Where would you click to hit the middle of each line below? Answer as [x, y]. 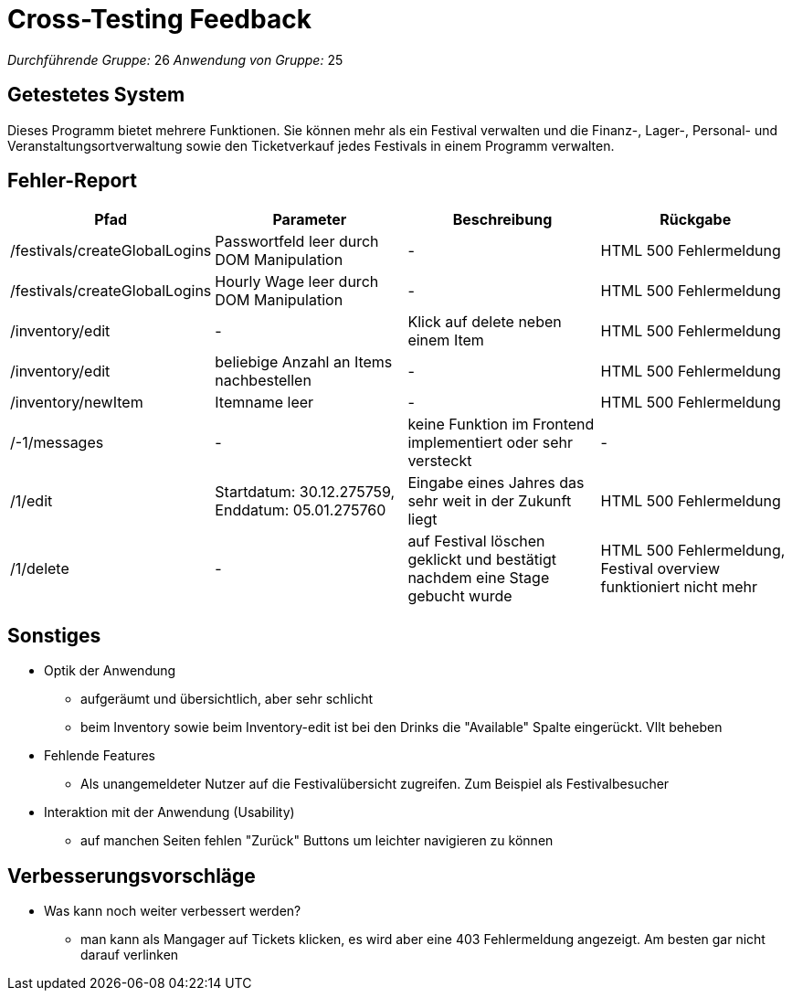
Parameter [310, 220]
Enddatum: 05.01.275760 [301, 510]
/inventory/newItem [77, 403]
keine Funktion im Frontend [501, 425]
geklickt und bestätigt [482, 560]
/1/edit [32, 501]
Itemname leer [264, 403]
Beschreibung [502, 220]
